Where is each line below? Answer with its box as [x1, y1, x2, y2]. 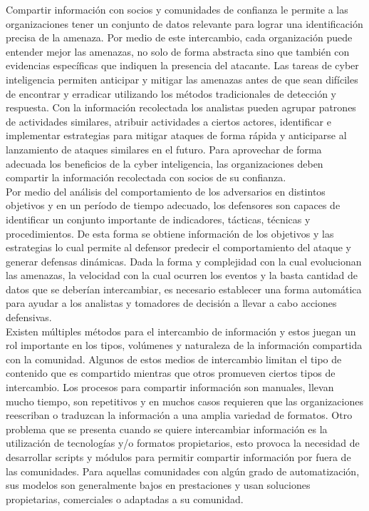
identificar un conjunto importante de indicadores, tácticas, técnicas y [6, 211, 311, 226]
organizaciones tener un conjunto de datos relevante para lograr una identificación [6, 16, 363, 31]
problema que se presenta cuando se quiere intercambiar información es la [6, 421, 328, 436]
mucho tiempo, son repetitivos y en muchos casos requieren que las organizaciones [6, 393, 363, 408]
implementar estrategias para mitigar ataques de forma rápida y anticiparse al [6, 128, 347, 143]
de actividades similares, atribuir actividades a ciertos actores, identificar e [6, 113, 331, 128]
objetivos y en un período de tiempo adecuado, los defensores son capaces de [6, 198, 341, 213]
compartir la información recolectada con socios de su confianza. [6, 170, 286, 185]
